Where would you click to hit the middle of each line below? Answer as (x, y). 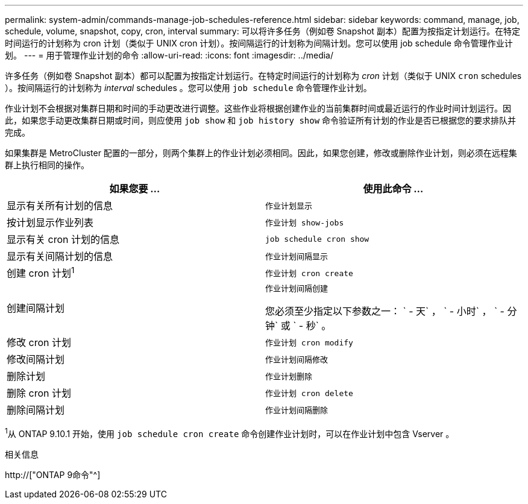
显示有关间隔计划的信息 (60, 256)
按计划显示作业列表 (50, 222)
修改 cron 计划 (39, 343)
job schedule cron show (317, 239)
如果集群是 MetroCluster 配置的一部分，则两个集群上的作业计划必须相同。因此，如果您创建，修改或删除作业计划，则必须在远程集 (261, 153)
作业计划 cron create (309, 273)
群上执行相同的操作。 (47, 165)
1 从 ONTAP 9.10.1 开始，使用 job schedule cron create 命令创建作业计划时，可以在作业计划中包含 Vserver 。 (230, 433)
